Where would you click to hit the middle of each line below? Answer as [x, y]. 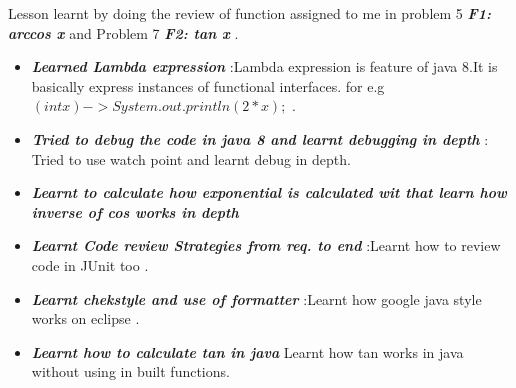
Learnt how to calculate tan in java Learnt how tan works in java [247, 351]
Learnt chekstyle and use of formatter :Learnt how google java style [256, 298]
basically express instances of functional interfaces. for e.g [208, 85]
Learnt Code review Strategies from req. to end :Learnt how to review [266, 245]
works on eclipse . [85, 318]
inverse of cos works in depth [135, 211]
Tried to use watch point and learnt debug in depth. [191, 158]
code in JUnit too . [90, 264]
